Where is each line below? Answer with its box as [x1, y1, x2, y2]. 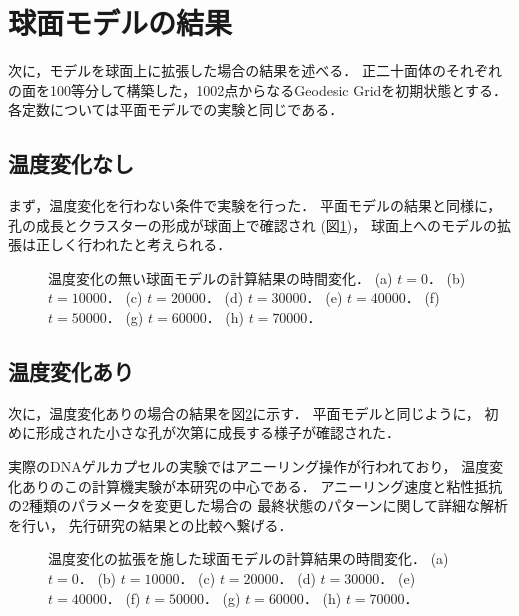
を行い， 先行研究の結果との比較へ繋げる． [8, 514, 293, 535]
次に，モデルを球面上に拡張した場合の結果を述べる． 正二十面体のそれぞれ [8, 60, 502, 81]
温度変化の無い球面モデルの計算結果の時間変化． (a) [48, 267, 393, 288]
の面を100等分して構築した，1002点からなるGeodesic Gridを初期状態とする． [8, 79, 507, 100]
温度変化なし [8, 148, 134, 179]
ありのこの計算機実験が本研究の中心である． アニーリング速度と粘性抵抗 [21, 475, 503, 496]
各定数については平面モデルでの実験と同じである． [8, 99, 344, 120]
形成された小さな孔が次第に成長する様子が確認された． [35, 422, 400, 443]
